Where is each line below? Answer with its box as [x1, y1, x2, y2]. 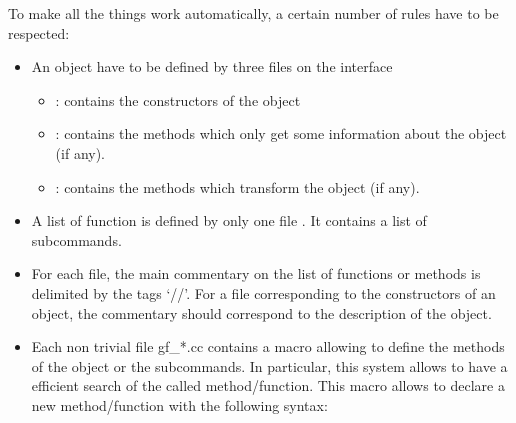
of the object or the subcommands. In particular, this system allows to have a [31, 355, 508, 376]
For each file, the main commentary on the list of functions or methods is [31, 263, 481, 284]
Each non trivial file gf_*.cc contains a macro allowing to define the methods [31, 336, 505, 357]
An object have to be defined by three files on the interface [31, 56, 393, 77]
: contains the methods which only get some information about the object [55, 123, 507, 144]
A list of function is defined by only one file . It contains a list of [31, 210, 427, 231]
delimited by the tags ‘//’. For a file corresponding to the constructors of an [31, 282, 496, 303]
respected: [8, 22, 70, 43]
